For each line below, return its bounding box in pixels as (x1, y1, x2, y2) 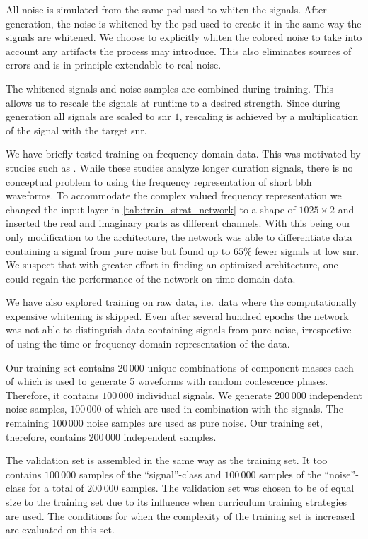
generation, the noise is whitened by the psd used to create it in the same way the (6, 16, 362, 30)
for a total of (28, 480, 84, 495)
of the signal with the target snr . (6, 122, 147, 137)
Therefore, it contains (6, 387, 99, 402)
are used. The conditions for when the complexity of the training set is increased (6, 508, 355, 523)
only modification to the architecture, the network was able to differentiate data (6, 229, 352, 244)
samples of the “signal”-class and (79, 466, 222, 481)
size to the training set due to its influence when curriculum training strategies (6, 494, 347, 509)
